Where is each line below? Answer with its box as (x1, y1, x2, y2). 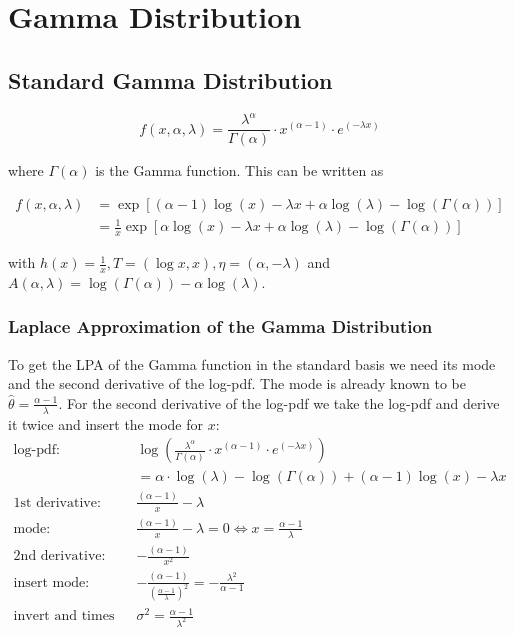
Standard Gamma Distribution (8, 64, 333, 95)
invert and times (13, 609, 115, 624)
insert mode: (13, 575, 90, 590)
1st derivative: (13, 495, 101, 510)
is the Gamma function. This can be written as (95, 160, 384, 181)
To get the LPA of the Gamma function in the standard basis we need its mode (8, 353, 496, 374)
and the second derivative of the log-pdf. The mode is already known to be (8, 373, 466, 394)
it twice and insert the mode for (8, 413, 203, 434)
